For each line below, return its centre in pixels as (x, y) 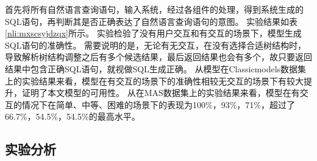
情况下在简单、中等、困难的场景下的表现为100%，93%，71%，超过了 (158, 104)
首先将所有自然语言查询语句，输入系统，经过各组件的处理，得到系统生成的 (154, 9)
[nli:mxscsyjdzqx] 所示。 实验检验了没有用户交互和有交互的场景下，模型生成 (153, 33)
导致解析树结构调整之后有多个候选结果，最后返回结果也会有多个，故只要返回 (158, 57)
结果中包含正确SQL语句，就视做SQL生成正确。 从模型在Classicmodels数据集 (156, 68)
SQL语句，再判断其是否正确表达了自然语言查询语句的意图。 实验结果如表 (151, 21)
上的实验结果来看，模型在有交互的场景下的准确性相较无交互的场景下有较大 (154, 80)
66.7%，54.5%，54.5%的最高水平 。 (73, 116)
